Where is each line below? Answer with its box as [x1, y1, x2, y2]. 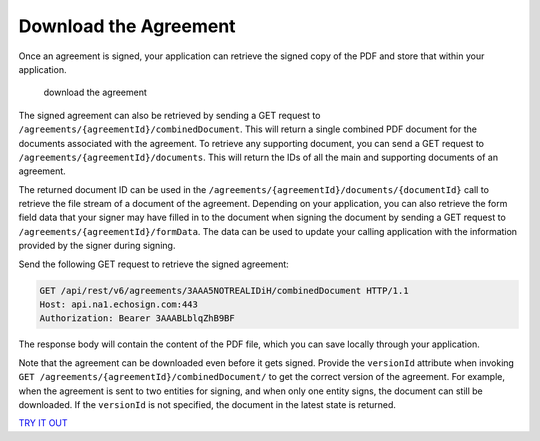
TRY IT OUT [18, 417, 69, 429]
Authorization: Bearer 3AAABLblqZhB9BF [39, 313, 235, 324]
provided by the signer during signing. [18, 240, 176, 252]
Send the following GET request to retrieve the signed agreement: [18, 258, 289, 270]
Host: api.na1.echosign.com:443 [39, 299, 199, 310]
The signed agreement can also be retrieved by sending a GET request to [18, 109, 321, 121]
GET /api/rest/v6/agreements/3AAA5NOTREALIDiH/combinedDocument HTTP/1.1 [39, 285, 409, 296]
